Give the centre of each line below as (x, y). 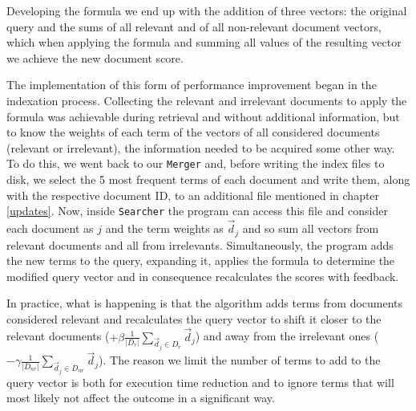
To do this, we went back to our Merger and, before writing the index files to (196, 163)
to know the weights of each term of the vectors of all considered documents (193, 132)
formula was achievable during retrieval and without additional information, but (203, 116)
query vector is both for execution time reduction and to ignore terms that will (200, 382)
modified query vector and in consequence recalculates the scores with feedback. (203, 276)
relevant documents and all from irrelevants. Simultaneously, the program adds (200, 244)
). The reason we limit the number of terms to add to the (240, 360)
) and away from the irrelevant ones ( (287, 336)
